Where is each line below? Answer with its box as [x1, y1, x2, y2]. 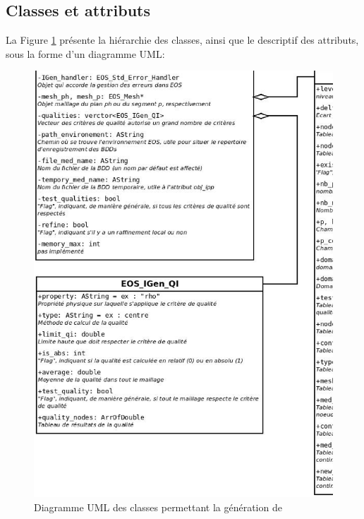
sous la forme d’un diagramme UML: [6, 46, 165, 61]
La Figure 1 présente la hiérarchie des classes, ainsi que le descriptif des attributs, [6, 32, 359, 47]
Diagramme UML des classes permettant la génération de [34, 499, 282, 514]
